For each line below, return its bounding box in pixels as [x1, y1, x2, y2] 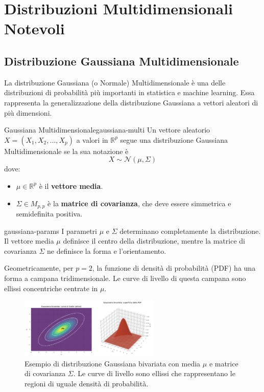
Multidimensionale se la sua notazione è [4, 145, 129, 156]
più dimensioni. [4, 107, 52, 118]
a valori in [76, 134, 108, 145]
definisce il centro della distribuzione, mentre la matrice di [63, 235, 245, 246]
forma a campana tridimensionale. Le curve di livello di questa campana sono [4, 272, 246, 283]
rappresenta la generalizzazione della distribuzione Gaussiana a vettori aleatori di [4, 97, 258, 107]
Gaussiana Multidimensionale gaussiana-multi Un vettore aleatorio [4, 124, 210, 135]
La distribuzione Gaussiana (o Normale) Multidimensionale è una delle [4, 77, 226, 88]
